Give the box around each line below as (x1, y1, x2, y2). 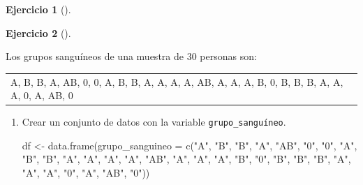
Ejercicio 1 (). (6, 2, 71, 16)
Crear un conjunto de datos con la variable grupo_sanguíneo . (22, 114, 286, 129)
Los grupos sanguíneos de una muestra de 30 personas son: (6, 49, 257, 64)
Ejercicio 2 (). (6, 25, 71, 40)
